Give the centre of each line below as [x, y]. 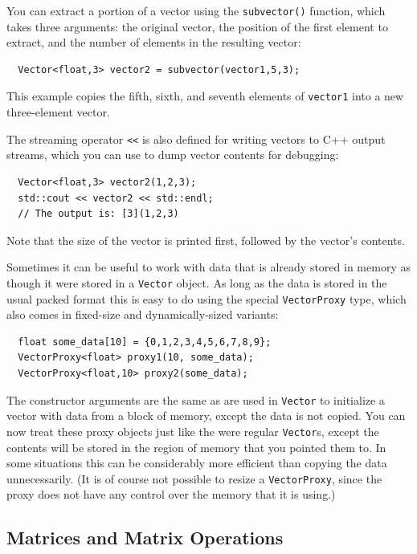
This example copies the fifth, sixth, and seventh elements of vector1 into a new [205, 96]
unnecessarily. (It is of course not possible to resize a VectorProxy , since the [194, 478]
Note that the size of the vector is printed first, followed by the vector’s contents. [206, 240]
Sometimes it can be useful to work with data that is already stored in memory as [208, 267]
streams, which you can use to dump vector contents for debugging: [173, 155]
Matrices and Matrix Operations [145, 538]
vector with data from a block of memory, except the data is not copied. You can [206, 415]
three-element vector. [58, 112]
